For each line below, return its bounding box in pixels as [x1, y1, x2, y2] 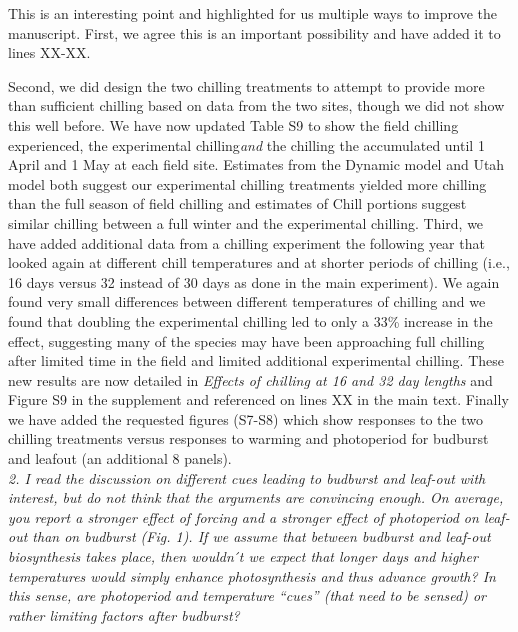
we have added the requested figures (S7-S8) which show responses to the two [8, 408, 483, 429]
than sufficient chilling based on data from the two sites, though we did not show [8, 95, 505, 116]
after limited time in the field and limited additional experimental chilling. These [8, 350, 505, 371]
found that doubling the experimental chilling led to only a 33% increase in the [8, 310, 493, 331]
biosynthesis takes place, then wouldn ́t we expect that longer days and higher [8, 546, 478, 567]
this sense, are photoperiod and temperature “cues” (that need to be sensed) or [8, 585, 486, 606]
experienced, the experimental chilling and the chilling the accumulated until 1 [8, 134, 485, 155]
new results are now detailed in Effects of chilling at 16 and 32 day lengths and [8, 369, 493, 390]
